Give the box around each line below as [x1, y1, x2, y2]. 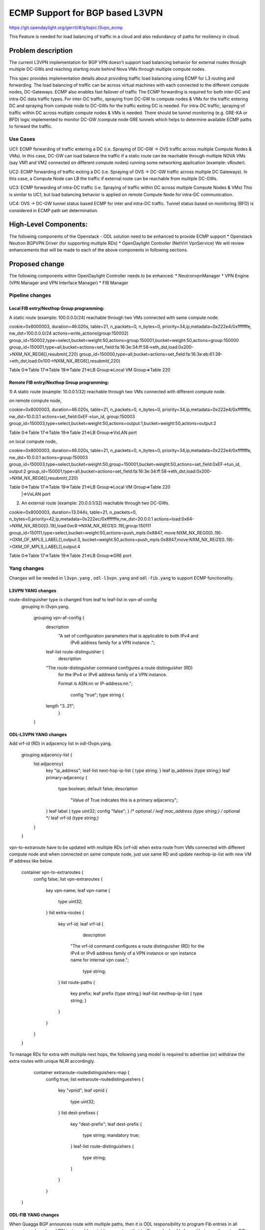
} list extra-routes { [46, 910, 84, 916]
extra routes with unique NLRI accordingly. [9, 1058, 95, 1064]
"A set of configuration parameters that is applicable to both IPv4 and [58, 633, 199, 639]
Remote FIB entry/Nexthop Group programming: [9, 379, 109, 386]
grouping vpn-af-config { [33, 615, 85, 621]
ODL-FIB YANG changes [9, 1212, 59, 1218]
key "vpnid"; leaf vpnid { [58, 1087, 108, 1093]
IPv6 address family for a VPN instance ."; [70, 640, 155, 646]
